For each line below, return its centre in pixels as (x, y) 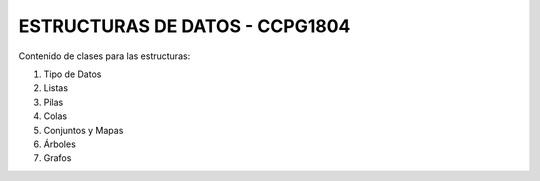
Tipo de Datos (72, 74)
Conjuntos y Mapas (83, 130)
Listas (56, 88)
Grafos (57, 158)
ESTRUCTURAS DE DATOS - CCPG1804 (184, 26)
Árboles (60, 144)
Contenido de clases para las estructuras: (104, 56)
